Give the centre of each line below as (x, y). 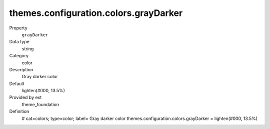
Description (21, 69)
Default (17, 83)
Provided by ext (25, 98)
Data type (19, 42)
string (28, 49)
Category (19, 56)
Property (18, 28)
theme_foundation (40, 104)
